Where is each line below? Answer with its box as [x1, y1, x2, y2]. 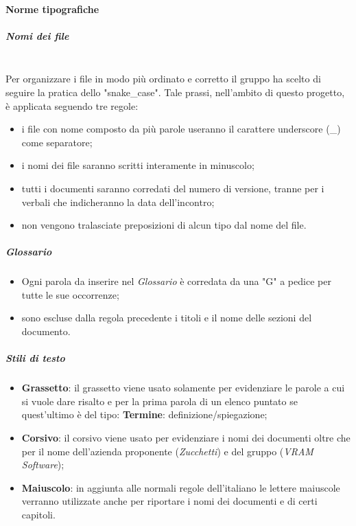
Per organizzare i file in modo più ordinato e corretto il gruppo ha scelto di [5, 71, 321, 86]
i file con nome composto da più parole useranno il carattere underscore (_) [21, 122, 341, 136]
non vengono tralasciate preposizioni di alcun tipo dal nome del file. [21, 218, 307, 232]
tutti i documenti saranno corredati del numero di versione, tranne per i [21, 181, 324, 195]
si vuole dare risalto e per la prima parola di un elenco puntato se [21, 393, 298, 408]
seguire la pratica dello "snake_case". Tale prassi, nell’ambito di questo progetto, [5, 84, 345, 99]
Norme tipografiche [5, 1, 99, 16]
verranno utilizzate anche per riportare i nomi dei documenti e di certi [21, 494, 318, 508]
